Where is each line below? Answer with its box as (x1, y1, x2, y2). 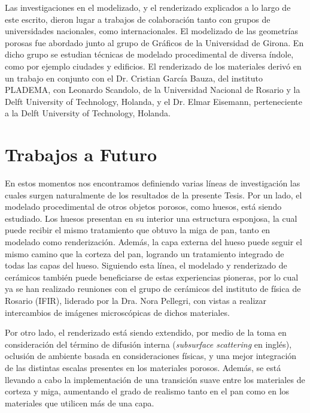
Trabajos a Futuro (5, 142, 157, 167)
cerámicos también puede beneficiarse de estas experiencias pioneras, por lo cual (5, 270, 299, 283)
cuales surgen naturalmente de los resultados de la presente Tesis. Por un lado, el (5, 188, 302, 201)
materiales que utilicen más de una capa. (5, 396, 154, 409)
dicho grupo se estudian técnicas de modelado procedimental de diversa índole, (5, 48, 294, 61)
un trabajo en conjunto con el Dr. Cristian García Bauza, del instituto (5, 71, 263, 84)
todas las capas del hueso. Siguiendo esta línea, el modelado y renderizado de (5, 259, 287, 272)
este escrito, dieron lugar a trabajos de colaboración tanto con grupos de (5, 13, 271, 25)
